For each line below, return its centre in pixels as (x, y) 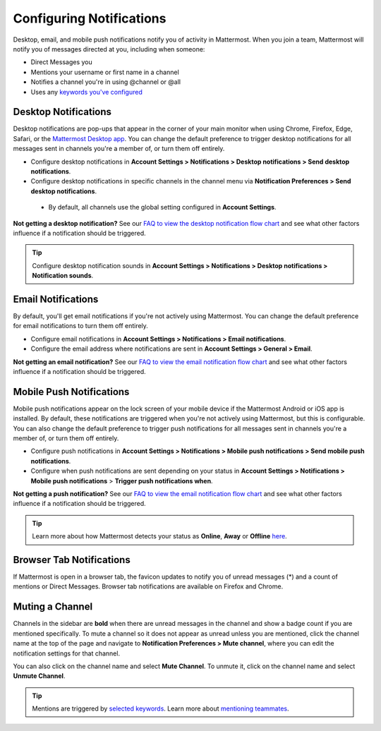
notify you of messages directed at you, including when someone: (109, 49)
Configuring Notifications (90, 18)
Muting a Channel (53, 607)
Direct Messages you (62, 62)
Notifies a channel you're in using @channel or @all (106, 82)
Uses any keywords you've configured (86, 92)
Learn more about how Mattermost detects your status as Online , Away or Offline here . (159, 536)
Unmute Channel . (39, 676)
